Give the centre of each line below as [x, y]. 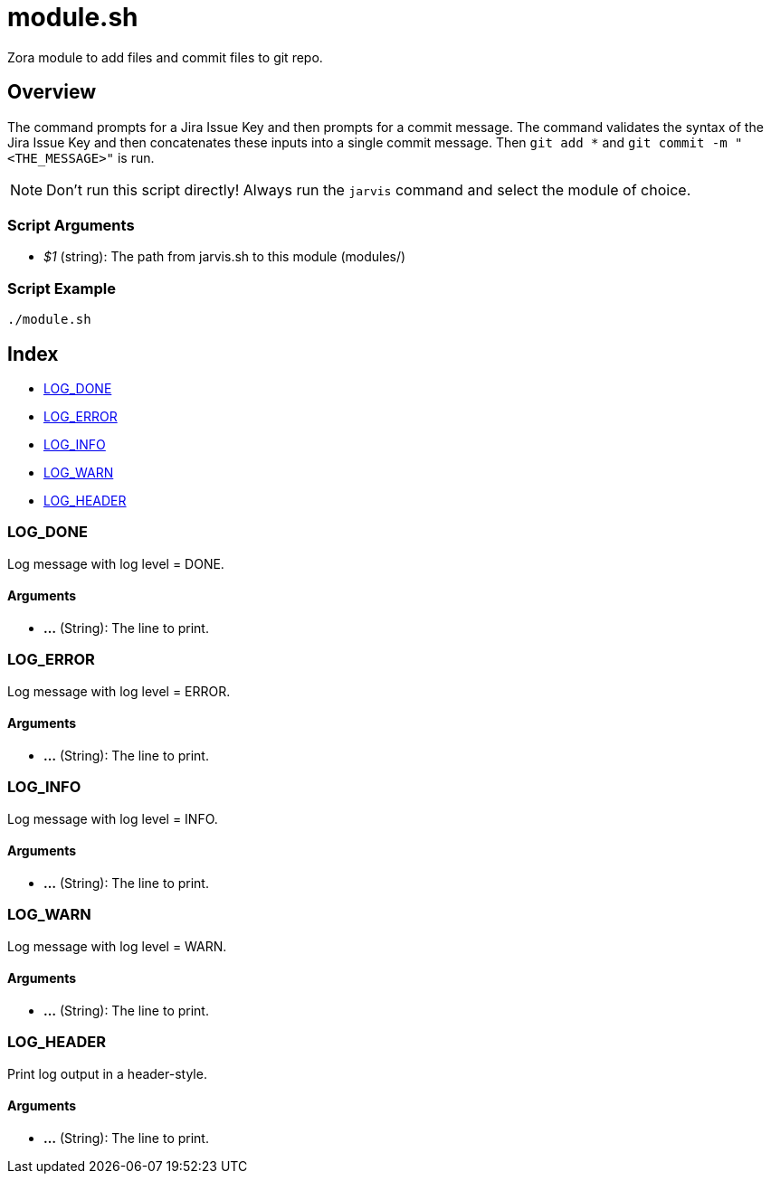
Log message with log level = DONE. [116, 563]
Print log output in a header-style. [107, 1073]
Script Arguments [71, 225]
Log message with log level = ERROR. [119, 691]
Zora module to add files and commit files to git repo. [165, 57]
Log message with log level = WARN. [117, 946]
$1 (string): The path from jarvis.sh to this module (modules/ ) [225, 257]
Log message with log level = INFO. [113, 818]
